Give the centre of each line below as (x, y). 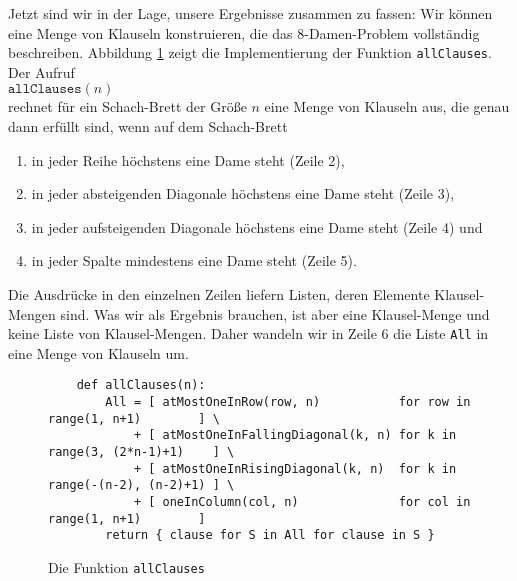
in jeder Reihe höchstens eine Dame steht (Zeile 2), (188, 159)
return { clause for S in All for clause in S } (270, 535)
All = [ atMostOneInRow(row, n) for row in (288, 402)
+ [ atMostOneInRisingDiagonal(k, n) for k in (295, 468)
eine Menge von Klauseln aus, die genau (387, 106)
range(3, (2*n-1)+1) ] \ (141, 452)
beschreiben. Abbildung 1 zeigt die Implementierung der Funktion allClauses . (250, 52)
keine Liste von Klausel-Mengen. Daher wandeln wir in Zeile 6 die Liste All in (248, 333)
